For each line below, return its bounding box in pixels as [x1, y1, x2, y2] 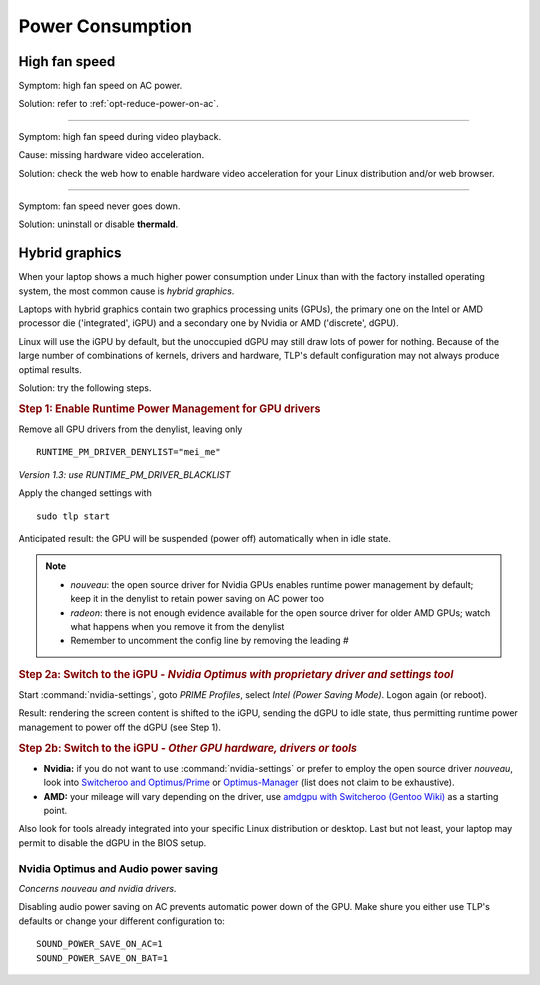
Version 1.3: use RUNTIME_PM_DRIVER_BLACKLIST [18, 468, 231, 480]
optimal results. [18, 363, 82, 375]
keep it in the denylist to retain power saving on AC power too [70, 593, 325, 605]
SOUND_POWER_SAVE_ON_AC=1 [36, 938, 164, 950]
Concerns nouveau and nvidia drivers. [18, 882, 177, 894]
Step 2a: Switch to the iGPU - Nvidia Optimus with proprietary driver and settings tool [18, 667, 454, 681]
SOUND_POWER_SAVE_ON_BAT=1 [36, 952, 169, 964]
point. [43, 805, 68, 817]
